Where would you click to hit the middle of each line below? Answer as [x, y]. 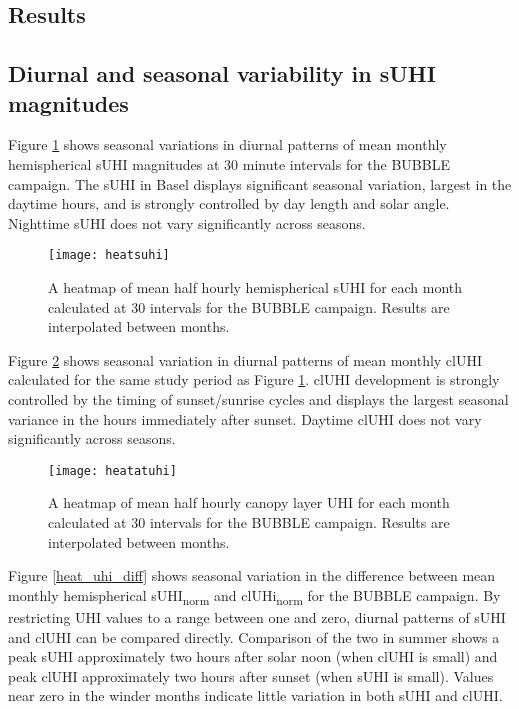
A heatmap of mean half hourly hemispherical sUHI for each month [255, 287]
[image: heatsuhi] [109, 255]
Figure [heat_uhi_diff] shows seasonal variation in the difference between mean [252, 575]
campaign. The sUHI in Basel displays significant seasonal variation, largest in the [260, 183]
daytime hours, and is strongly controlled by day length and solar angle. [229, 203]
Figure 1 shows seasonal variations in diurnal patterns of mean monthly [227, 144]
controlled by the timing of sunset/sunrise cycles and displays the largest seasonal [258, 398]
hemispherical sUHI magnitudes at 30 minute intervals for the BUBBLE [229, 163]
